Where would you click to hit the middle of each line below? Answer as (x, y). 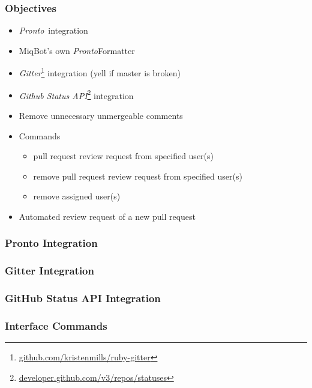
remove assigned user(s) (77, 196)
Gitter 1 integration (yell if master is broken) (100, 72)
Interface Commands (56, 325)
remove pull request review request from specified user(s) (138, 176)
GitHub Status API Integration (83, 298)
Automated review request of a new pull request (107, 216)
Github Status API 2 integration (76, 94)
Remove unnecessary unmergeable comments (101, 115)
